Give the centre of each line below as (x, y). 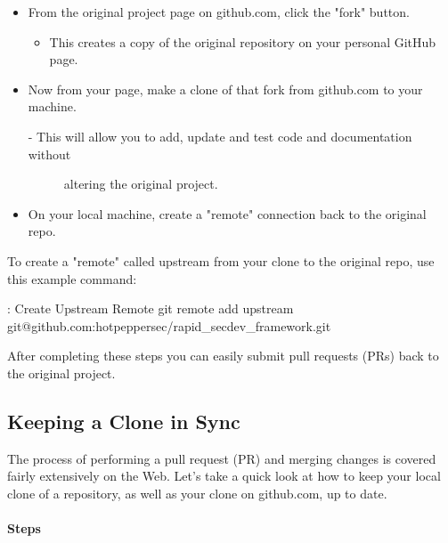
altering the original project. (141, 184)
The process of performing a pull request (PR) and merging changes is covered (222, 458)
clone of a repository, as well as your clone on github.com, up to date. (197, 493)
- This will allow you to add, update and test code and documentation (220, 136)
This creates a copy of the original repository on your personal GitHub (243, 41)
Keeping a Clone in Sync (124, 421)
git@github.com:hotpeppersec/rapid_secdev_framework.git (169, 325)
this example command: (72, 278)
